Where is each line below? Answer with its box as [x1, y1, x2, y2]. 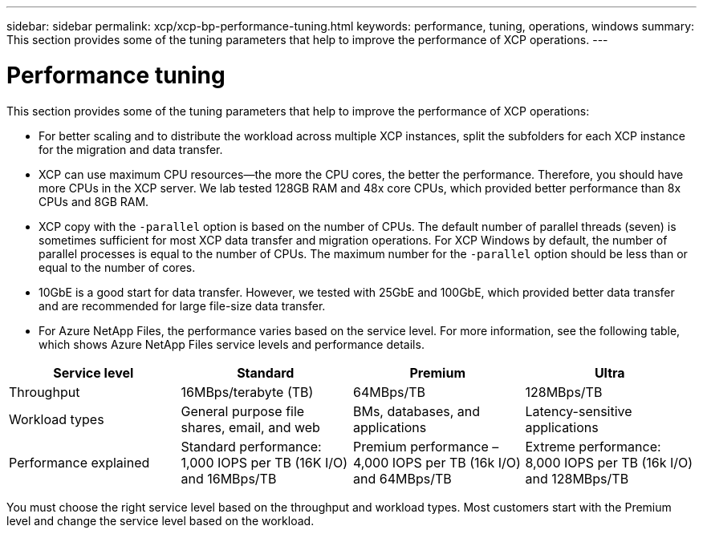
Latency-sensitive [525, 403, 632, 419]
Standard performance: [181, 438, 322, 455]
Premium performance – [353, 438, 499, 455]
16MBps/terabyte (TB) [181, 383, 314, 400]
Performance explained [9, 454, 150, 471]
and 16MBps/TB [181, 470, 277, 487]
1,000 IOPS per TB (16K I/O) [181, 454, 348, 471]
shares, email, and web [181, 419, 320, 435]
